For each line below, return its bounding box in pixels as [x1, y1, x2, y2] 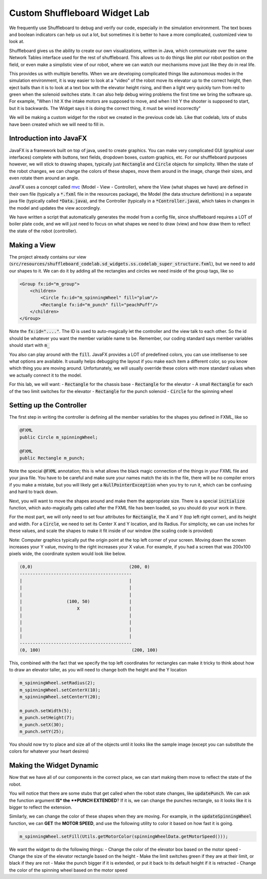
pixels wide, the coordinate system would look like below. [9, 550, 126, 557]
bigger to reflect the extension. [9, 804, 72, 810]
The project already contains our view [9, 254, 87, 260]
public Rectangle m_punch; [19, 455, 85, 461]
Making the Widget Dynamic [9, 761, 99, 770]
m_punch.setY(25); [19, 729, 64, 734]
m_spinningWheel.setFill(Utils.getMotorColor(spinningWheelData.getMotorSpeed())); [19, 833, 228, 839]
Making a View [9, 241, 56, 249]
